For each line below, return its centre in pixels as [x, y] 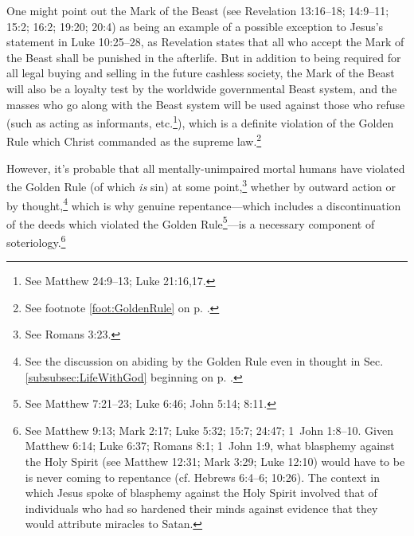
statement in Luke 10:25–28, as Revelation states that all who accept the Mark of [205, 42]
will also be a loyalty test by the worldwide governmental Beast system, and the [202, 88]
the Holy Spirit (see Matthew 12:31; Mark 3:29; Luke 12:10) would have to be [215, 461]
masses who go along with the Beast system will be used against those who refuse [206, 104]
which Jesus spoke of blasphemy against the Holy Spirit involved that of [201, 493]
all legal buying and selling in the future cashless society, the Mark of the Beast [201, 73]
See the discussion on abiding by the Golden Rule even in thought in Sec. [204, 361]
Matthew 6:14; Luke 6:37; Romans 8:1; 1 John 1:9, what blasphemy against [210, 446]
